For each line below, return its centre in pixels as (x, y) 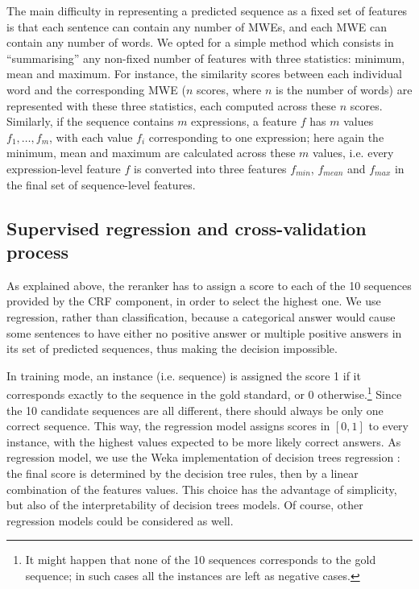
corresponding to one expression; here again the (266, 137)
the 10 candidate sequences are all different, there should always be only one (195, 410)
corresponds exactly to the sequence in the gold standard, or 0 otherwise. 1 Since (204, 393)
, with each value (91, 137)
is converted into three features (210, 168)
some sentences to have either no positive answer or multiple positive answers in (204, 332)
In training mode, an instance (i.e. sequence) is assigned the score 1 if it (184, 375)
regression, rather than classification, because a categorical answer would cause (201, 316)
